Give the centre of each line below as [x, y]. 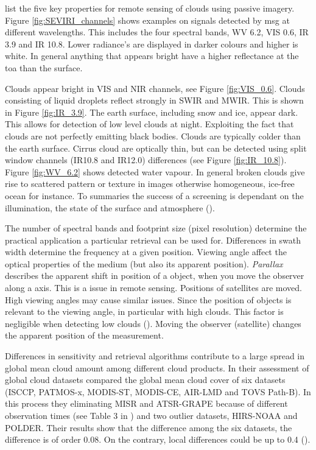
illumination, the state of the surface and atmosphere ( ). [110, 207]
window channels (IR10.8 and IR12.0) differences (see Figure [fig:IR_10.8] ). [146, 160]
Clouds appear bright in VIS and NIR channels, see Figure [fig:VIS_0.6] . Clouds [155, 88]
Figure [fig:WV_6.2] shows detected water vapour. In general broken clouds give [155, 171]
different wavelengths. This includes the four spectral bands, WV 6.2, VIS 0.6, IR [157, 32]
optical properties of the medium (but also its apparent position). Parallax [144, 263]
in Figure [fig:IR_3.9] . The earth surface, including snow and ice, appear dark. [152, 112]
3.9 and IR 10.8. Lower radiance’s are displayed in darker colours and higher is [152, 44]
